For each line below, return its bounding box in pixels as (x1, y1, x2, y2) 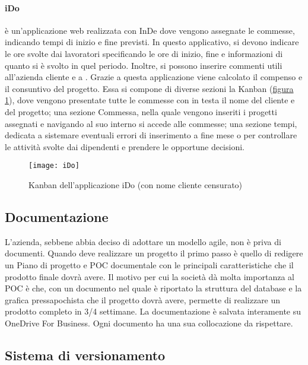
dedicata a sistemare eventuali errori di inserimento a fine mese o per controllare (5, 129, 297, 141)
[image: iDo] (28, 161, 80, 170)
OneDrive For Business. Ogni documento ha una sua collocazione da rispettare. (5, 316, 293, 329)
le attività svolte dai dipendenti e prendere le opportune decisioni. (5, 140, 245, 153)
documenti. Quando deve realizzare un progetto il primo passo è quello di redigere (5, 247, 303, 259)
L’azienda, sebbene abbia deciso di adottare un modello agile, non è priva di (5, 235, 281, 247)
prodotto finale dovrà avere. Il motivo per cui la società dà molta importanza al (5, 270, 294, 283)
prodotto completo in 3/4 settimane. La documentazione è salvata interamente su (5, 305, 301, 318)
